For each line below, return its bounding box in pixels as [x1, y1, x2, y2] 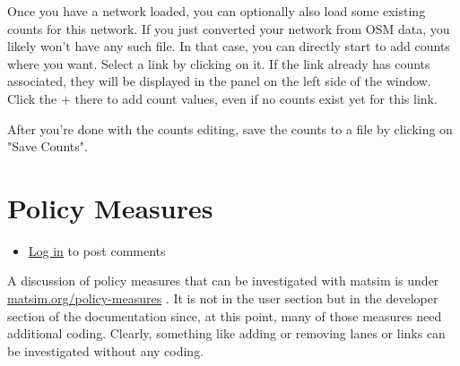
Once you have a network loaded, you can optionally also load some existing [7, 2, 426, 20]
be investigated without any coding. [7, 341, 204, 360]
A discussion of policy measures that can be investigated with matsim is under [7, 271, 439, 290]
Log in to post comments [28, 241, 166, 260]
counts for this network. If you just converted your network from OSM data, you [7, 19, 450, 38]
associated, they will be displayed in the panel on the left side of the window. [7, 72, 431, 90]
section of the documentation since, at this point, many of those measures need [7, 306, 442, 325]
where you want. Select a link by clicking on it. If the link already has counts [7, 54, 430, 72]
